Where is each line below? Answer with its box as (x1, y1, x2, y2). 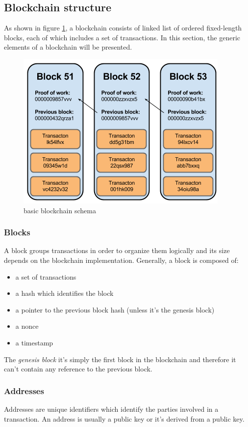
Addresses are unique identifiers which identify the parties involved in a (4, 403, 219, 414)
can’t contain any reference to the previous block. (4, 364, 152, 374)
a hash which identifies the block (15, 288, 114, 298)
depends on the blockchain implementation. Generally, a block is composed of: (4, 255, 239, 265)
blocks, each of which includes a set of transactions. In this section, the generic (4, 32, 241, 42)
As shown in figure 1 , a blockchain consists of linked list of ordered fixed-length (4, 23, 242, 33)
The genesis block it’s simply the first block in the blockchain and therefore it (4, 354, 236, 364)
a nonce (15, 321, 39, 331)
